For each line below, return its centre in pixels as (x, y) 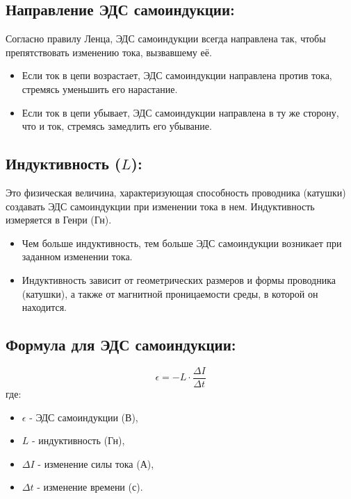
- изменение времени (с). (90, 487)
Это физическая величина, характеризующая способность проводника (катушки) (176, 192)
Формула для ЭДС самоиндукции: (121, 345)
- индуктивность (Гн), (79, 440)
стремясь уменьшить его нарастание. (100, 88)
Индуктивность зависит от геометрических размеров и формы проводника (179, 279)
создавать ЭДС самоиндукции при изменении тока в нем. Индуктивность (160, 206)
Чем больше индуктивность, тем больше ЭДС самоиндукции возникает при (182, 243)
